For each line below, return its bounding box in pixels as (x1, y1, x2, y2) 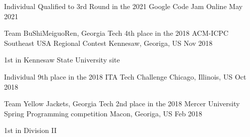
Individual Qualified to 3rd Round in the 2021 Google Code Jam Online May (4, 1, 243, 11)
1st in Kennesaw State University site (4, 54, 120, 65)
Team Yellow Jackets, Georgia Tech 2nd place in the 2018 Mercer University (4, 98, 240, 109)
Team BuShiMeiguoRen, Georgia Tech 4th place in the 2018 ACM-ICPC (4, 28, 229, 38)
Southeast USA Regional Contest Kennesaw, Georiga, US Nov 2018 (4, 37, 213, 48)
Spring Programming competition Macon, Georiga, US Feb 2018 (4, 108, 203, 118)
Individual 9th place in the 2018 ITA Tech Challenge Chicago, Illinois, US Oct (4, 71, 246, 82)
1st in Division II (4, 125, 57, 135)
